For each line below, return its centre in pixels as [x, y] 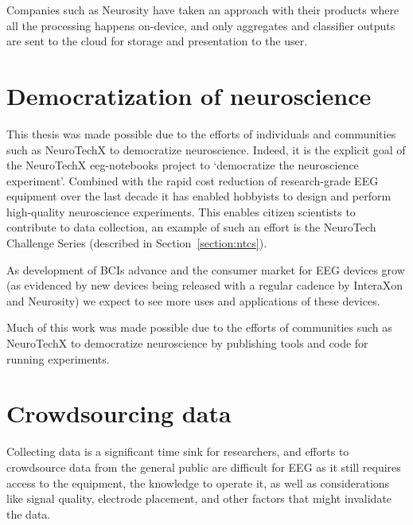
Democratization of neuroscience [189, 95]
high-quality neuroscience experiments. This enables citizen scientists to [181, 211]
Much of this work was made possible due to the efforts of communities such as [199, 327]
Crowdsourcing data [119, 413]
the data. [29, 513]
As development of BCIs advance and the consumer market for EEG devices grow [206, 269]
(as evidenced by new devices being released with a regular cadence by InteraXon [205, 285]
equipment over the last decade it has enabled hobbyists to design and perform [199, 196]
